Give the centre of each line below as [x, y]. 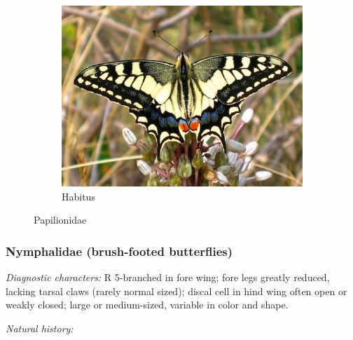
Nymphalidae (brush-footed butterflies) [119, 251]
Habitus [78, 196]
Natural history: [40, 328]
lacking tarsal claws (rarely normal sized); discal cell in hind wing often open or [176, 291]
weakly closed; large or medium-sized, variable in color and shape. [147, 305]
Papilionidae [60, 220]
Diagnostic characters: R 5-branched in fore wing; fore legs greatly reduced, [168, 277]
